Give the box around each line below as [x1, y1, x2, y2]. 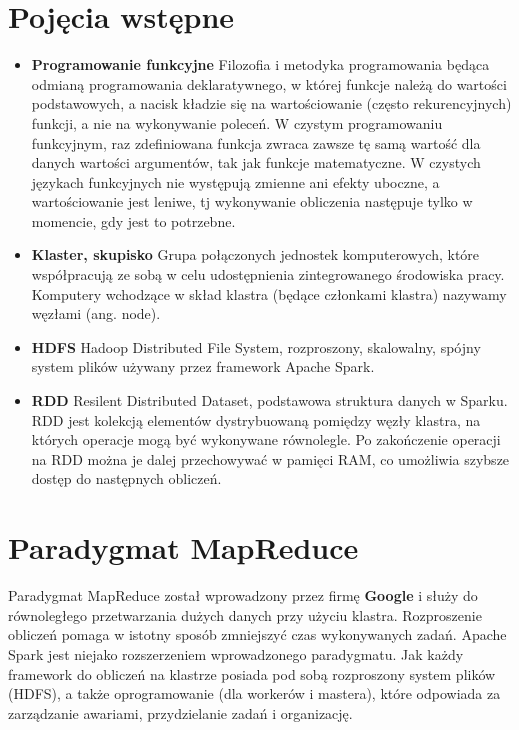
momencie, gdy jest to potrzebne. [31, 210, 236, 231]
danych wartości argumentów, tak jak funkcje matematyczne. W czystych [31, 152, 481, 173]
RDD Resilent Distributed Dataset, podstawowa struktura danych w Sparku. [31, 390, 508, 411]
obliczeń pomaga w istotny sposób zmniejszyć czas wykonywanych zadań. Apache [8, 624, 507, 645]
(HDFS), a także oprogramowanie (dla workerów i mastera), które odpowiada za [8, 683, 501, 704]
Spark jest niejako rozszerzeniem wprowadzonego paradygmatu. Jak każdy [8, 643, 464, 664]
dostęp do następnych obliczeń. [31, 468, 222, 489]
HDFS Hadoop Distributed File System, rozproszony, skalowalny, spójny [31, 336, 481, 357]
